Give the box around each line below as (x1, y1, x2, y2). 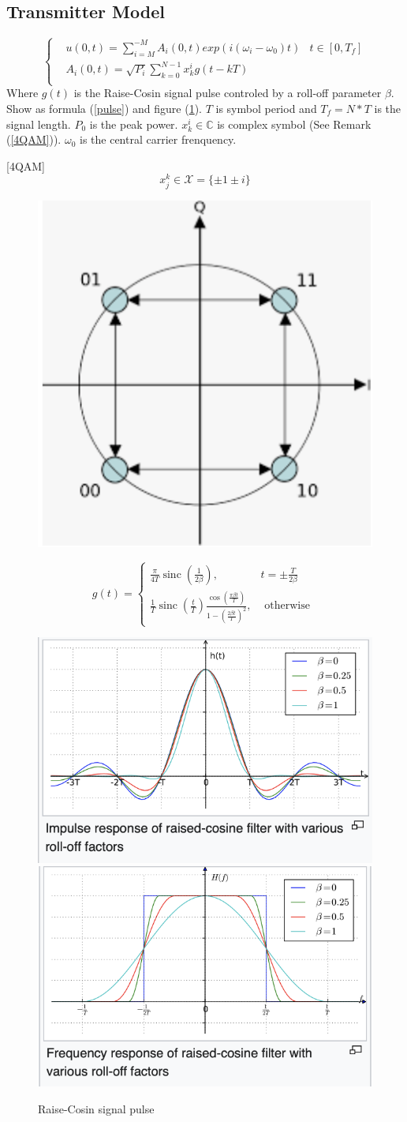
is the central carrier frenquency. (79, 131, 237, 148)
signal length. (6, 115, 71, 132)
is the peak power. (89, 115, 178, 132)
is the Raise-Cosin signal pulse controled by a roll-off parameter (73, 84, 382, 101)
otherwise (264, 600, 310, 612)
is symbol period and (215, 99, 317, 116)
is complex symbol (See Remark (217, 115, 372, 132)
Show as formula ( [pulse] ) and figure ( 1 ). (6, 99, 202, 116)
